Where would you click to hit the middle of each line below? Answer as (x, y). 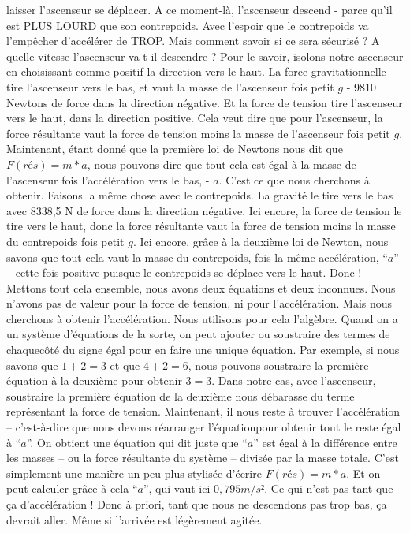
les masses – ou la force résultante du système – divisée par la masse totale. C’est (203, 458)
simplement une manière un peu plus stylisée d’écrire (134, 473)
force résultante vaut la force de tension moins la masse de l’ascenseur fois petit (198, 133)
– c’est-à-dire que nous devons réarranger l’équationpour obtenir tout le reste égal (204, 427)
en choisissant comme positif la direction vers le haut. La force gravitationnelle (196, 71)
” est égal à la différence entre (325, 442)
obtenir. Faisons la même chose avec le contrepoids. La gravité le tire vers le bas (200, 195)
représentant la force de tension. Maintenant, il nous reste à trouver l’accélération (203, 411)
